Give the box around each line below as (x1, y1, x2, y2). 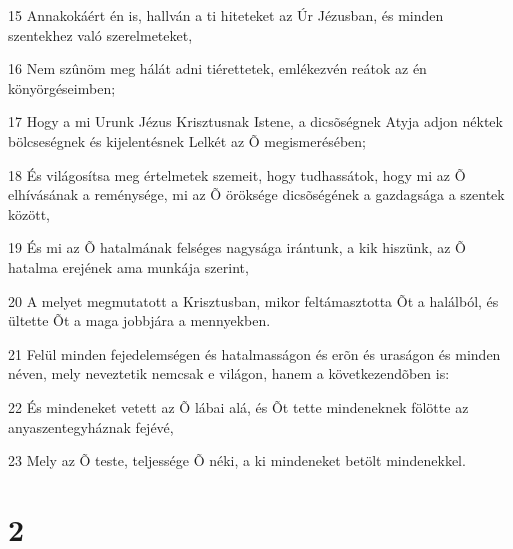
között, (8, 203, 50, 224)
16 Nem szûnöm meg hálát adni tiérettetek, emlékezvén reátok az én (8, 58, 427, 79)
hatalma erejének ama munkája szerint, (8, 256, 249, 277)
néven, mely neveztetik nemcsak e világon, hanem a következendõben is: (8, 363, 450, 384)
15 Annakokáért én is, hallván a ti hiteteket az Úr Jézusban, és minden (8, 5, 444, 25)
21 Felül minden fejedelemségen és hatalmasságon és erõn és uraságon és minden (8, 343, 501, 364)
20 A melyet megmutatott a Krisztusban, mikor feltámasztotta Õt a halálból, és (8, 290, 499, 311)
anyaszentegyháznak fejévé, (8, 416, 174, 437)
